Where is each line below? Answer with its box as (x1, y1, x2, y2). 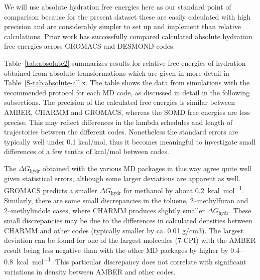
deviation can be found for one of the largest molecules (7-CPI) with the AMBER (4, 235, 256, 245)
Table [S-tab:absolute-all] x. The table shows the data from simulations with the (4, 77, 250, 88)
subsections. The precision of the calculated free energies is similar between (4, 97, 235, 107)
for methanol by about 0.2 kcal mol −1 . (123, 183, 244, 195)
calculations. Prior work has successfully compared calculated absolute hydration (4, 31, 252, 41)
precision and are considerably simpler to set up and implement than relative (4, 21, 241, 32)
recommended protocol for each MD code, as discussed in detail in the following (4, 87, 250, 97)
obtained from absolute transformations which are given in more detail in (4, 67, 229, 78)
